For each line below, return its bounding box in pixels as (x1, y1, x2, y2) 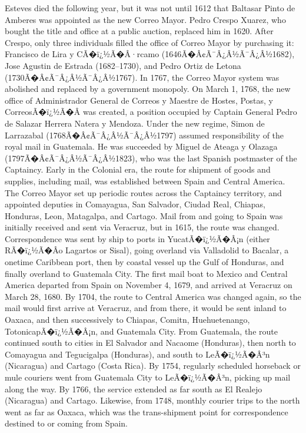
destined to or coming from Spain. (5, 417, 128, 429)
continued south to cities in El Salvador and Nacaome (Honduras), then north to (5, 336, 296, 349)
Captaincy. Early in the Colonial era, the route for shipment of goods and (5, 163, 271, 176)
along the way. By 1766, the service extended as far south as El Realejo (5, 382, 262, 395)
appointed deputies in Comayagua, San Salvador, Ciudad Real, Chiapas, (5, 198, 266, 210)
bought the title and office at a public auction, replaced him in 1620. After (5, 25, 274, 37)
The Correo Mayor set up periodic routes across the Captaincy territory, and (5, 186, 282, 199)
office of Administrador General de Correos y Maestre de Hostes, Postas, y (5, 94, 274, 106)
